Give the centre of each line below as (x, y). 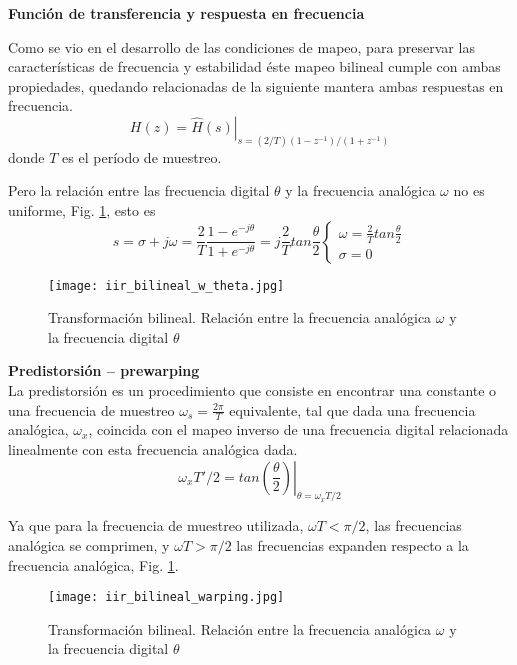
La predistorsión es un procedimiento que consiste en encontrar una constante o (252, 390)
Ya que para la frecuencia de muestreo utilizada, (156, 525)
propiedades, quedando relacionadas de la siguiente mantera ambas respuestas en (256, 85)
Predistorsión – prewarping (104, 370)
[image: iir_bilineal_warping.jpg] (166, 597)
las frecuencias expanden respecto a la (352, 545)
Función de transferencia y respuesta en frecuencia (186, 13)
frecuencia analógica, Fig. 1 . (93, 564)
